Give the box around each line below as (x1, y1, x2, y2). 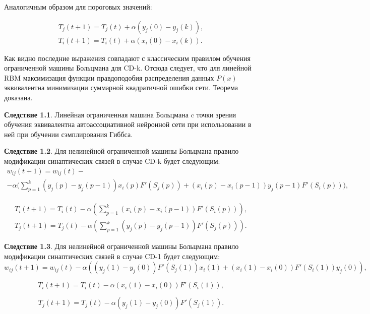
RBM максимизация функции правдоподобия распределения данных (4, 72, 214, 83)
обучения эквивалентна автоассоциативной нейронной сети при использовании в (4, 119, 252, 130)
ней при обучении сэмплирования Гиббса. (4, 129, 133, 139)
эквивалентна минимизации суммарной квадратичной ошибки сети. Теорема (4, 82, 238, 93)
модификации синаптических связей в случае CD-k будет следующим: (4, 156, 220, 166)
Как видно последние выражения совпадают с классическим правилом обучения (4, 52, 251, 63)
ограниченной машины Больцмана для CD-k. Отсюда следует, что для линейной (4, 62, 252, 73)
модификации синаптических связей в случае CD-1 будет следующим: (4, 250, 220, 261)
